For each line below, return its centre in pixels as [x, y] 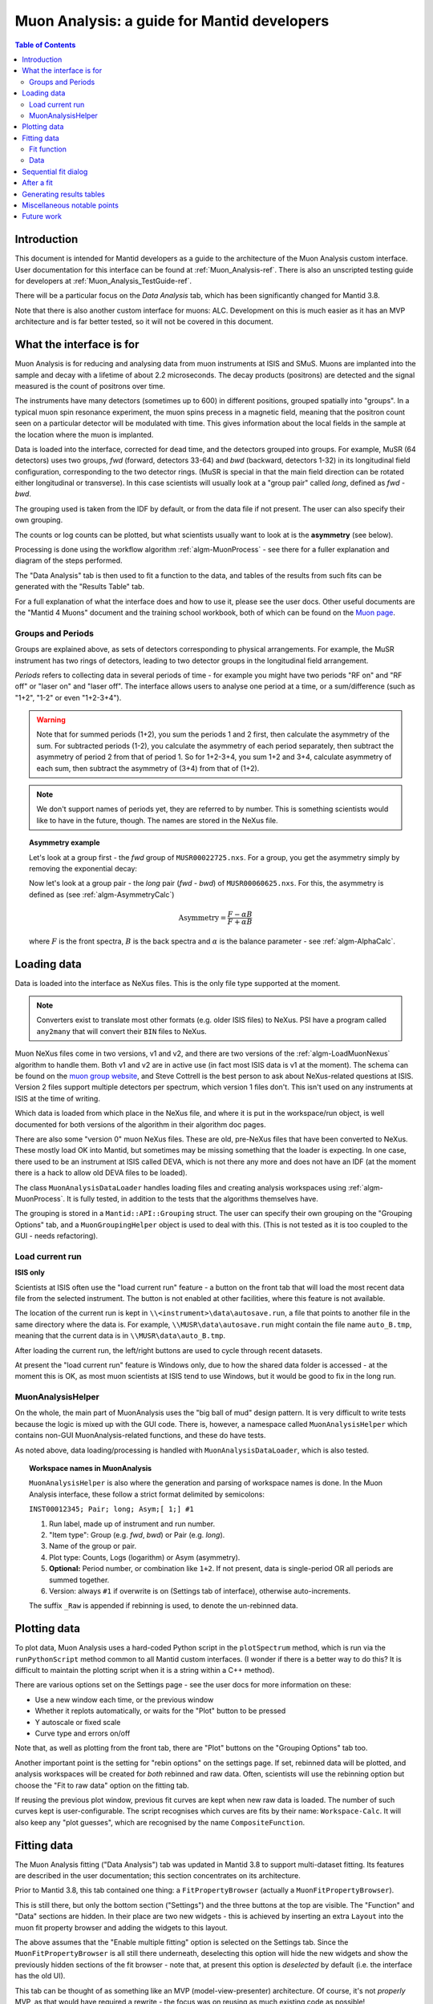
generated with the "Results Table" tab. [79, 587]
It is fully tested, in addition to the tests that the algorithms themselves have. [192, 1198]
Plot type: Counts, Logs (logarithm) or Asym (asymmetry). [145, 1557]
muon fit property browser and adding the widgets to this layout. [121, 1927]
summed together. [79, 1580]
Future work [42, 216]
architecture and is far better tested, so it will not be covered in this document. [144, 321]
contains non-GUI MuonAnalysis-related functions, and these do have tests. [140, 1436]
